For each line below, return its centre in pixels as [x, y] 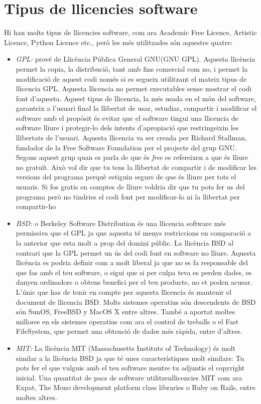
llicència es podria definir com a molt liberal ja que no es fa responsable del [132, 262]
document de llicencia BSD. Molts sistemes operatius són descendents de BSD [136, 301]
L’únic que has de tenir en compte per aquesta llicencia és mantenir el [123, 291]
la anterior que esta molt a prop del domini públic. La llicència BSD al [125, 243]
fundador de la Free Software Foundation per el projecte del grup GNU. [126, 147]
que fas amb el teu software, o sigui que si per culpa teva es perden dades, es [134, 272]
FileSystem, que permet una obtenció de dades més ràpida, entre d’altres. [129, 331]
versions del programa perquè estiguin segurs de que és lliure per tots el [126, 177]
